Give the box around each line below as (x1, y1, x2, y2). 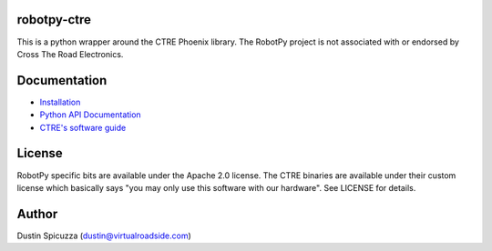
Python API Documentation (39, 109, 141, 120)
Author (16, 206, 58, 222)
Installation (39, 96, 81, 107)
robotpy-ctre (16, 12, 91, 27)
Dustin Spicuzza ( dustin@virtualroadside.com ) (16, 230, 191, 241)
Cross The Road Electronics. (16, 48, 124, 59)
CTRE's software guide (39, 122, 127, 133)
